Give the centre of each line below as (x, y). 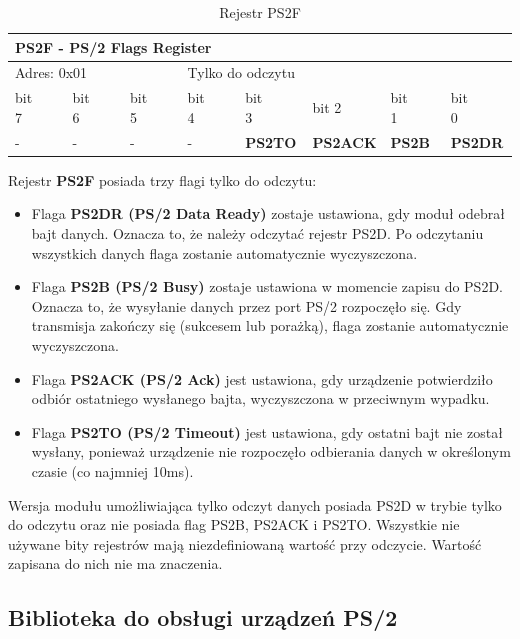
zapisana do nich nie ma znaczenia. (115, 563)
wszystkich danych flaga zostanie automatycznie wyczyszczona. (224, 252)
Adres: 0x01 (51, 72)
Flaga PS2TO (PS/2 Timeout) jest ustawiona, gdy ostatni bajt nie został (267, 431)
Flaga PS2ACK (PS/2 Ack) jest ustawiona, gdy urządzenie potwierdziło (262, 378)
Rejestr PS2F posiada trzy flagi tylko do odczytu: (162, 179)
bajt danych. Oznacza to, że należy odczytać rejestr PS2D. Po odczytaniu (257, 233)
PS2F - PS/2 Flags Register (113, 46)
